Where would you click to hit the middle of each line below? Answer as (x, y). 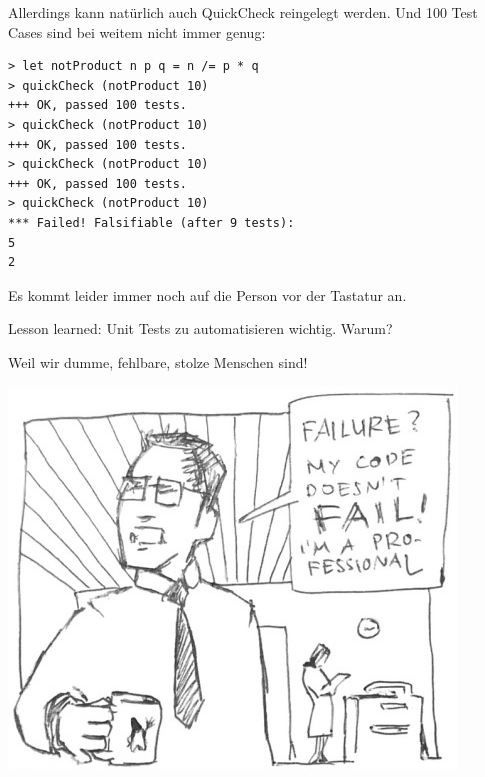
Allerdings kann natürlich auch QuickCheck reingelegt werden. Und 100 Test (243, 12)
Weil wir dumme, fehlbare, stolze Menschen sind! (158, 361)
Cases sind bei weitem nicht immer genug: (137, 31)
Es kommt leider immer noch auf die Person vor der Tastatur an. (207, 294)
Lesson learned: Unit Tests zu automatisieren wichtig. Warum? (200, 328)
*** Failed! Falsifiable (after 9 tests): (151, 222)
